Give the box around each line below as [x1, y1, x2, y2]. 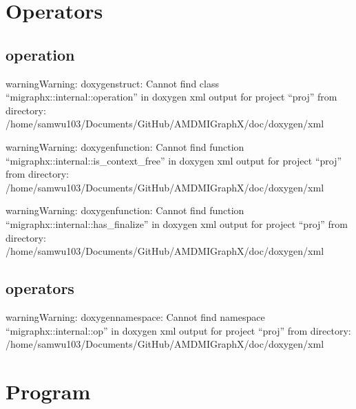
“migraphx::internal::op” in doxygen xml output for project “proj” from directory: [6, 323, 351, 337]
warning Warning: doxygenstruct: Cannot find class [6, 76, 219, 90]
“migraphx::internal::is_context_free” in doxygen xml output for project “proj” [6, 153, 342, 167]
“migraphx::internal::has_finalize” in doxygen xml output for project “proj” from [6, 216, 348, 231]
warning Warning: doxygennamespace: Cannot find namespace [6, 309, 265, 324]
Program [6, 377, 91, 405]
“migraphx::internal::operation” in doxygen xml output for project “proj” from [6, 90, 337, 104]
